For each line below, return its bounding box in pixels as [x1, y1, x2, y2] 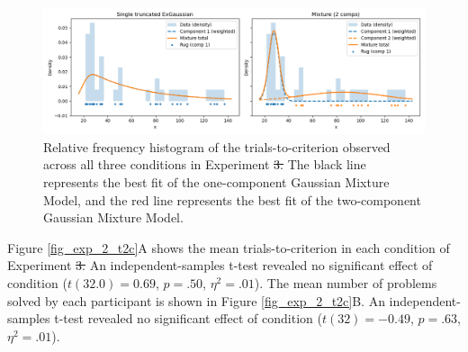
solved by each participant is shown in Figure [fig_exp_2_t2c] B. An [7, 291, 385, 310]
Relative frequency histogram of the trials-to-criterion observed [43, 137, 391, 156]
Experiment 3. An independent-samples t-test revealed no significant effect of [7, 256, 433, 275]
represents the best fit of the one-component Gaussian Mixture [43, 172, 390, 191]
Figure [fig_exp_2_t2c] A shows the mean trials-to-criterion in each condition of [7, 238, 450, 257]
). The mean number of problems [254, 273, 437, 292]
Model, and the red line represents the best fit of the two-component [43, 190, 421, 209]
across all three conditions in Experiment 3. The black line [43, 155, 366, 174]
